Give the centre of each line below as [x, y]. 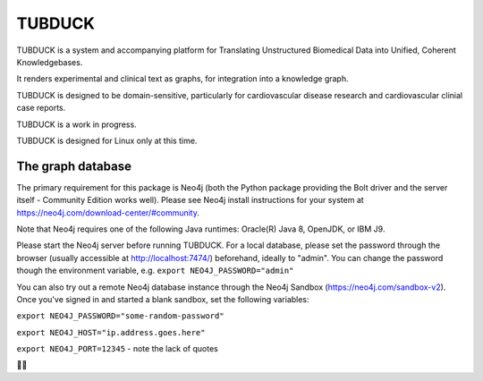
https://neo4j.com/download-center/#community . [108, 212]
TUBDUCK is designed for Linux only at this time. [107, 140]
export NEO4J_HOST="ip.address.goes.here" [111, 332]
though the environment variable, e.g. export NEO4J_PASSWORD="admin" [155, 271]
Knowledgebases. [50, 62]
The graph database [74, 166]
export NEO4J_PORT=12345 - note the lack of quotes [117, 349]
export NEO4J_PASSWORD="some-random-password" [120, 316]
